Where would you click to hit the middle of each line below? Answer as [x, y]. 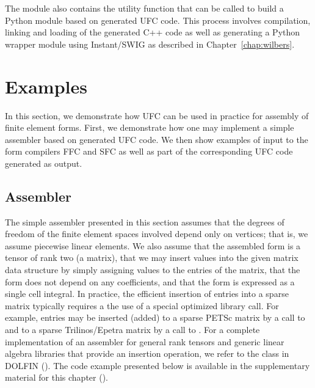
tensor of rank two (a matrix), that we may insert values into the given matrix [152, 258]
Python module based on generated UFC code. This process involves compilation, [158, 20]
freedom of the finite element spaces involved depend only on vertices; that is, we [157, 234]
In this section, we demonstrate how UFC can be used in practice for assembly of [157, 115]
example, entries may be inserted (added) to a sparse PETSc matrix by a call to [155, 317]
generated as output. [44, 163]
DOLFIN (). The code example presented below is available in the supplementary [157, 365]
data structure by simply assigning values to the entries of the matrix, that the [153, 270]
